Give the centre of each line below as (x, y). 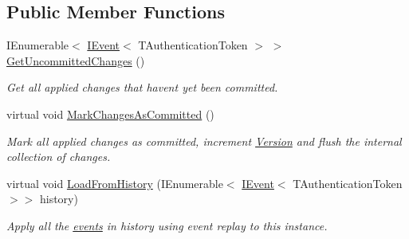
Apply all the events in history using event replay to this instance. (167, 225)
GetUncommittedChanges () (76, 60)
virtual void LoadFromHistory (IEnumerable (115, 183)
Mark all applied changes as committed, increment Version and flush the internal (204, 141)
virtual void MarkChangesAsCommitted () (110, 114)
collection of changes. (59, 157)
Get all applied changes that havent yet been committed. (142, 87)
